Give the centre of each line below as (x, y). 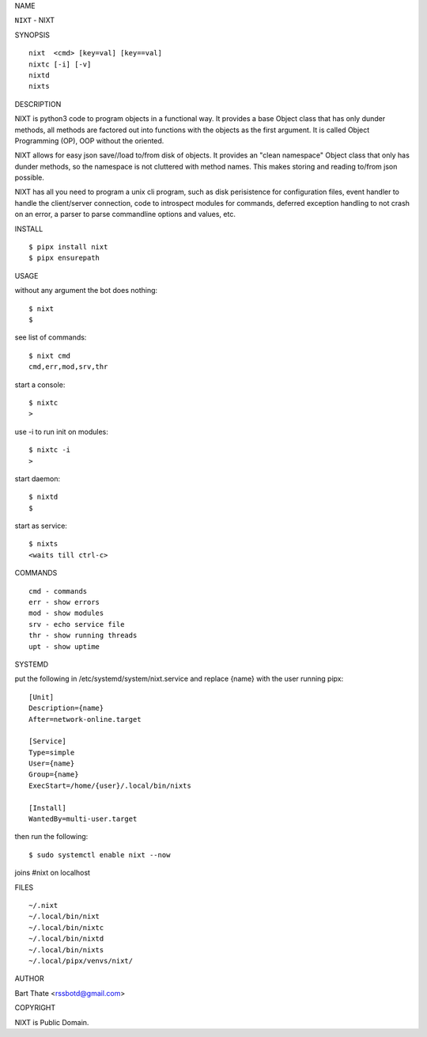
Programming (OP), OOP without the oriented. (89, 141)
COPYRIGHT (35, 1008)
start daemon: (38, 478)
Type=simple (52, 752)
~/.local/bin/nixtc (66, 927)
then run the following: (51, 837)
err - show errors (64, 602)
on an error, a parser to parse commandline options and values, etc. (125, 215)
